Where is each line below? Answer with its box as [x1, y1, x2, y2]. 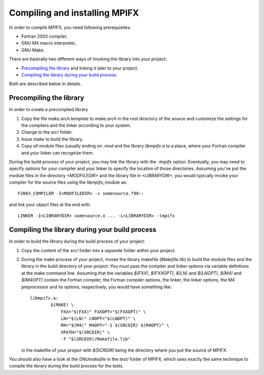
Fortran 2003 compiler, [21, 33, 68, 39]
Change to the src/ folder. [21, 129, 73, 135]
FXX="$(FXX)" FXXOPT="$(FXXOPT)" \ [61, 309, 146, 314]
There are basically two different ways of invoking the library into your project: [9, 56, 167, 62]
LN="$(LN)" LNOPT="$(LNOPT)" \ [61, 316, 136, 322]
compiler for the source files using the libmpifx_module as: [9, 179, 127, 186]
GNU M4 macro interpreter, [21, 40, 77, 46]
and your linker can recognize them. [21, 150, 94, 156]
